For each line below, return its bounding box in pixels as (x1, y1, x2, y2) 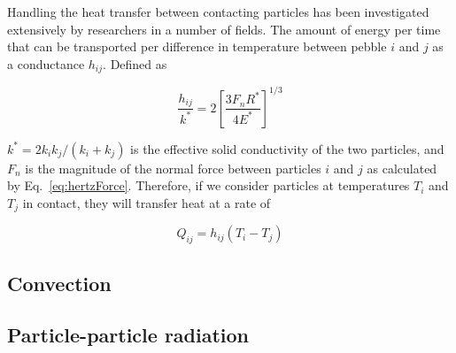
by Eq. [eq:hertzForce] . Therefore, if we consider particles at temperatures (7, 176, 410, 195)
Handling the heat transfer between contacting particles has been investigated (7, 3, 429, 20)
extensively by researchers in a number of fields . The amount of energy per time (7, 19, 441, 38)
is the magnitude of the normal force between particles (25, 158, 321, 177)
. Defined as (103, 54, 167, 73)
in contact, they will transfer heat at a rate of (22, 193, 271, 211)
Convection (7, 269, 112, 296)
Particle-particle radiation (7, 321, 250, 349)
